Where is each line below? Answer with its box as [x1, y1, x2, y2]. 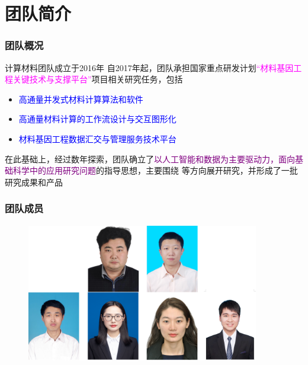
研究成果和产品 [5, 175, 63, 188]
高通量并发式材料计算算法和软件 [18, 92, 143, 105]
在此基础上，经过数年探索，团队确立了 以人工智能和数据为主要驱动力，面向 [5, 152, 295, 165]
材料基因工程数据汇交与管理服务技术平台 [18, 132, 177, 145]
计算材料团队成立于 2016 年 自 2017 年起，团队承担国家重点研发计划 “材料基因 [5, 61, 294, 73]
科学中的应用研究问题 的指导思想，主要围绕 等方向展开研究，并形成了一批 [12, 164, 298, 177]
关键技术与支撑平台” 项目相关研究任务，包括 [12, 73, 183, 85]
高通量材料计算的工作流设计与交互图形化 [18, 113, 177, 125]
